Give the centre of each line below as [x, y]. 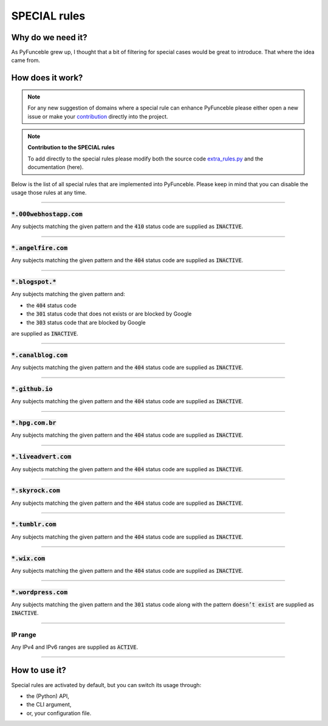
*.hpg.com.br [34, 423]
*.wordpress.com [39, 592]
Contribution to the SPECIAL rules [71, 147]
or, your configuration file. [59, 713]
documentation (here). [56, 167]
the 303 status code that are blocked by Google [86, 322]
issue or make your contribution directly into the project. [98, 116]
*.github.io [32, 389]
